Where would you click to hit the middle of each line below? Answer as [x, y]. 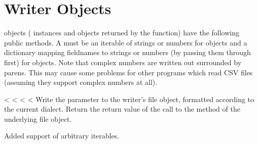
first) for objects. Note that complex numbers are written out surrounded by [123, 62]
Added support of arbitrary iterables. [62, 136]
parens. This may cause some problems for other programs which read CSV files [128, 72]
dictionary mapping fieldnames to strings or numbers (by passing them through [127, 52]
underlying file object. [38, 118]
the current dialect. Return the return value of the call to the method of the [122, 109]
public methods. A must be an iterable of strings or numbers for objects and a [126, 42]
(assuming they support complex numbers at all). [81, 82]
